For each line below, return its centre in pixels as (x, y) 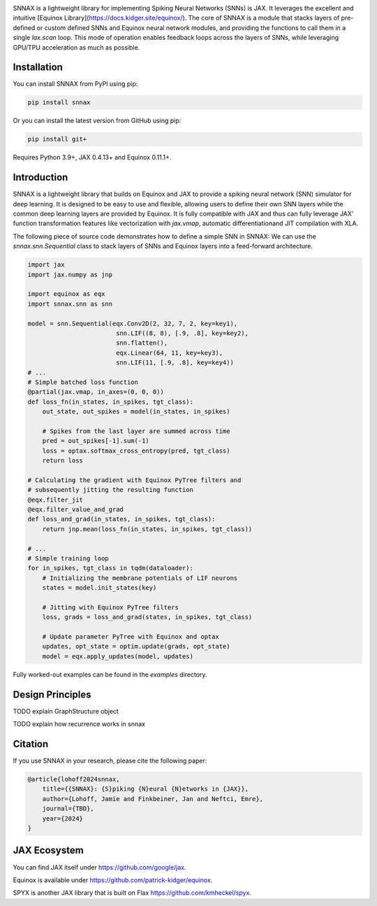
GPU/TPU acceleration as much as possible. (76, 47)
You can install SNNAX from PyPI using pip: (75, 84)
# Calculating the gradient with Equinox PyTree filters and (134, 480)
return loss (63, 461)
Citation (31, 744)
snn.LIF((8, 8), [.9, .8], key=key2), (182, 333)
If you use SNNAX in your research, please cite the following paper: (110, 761)
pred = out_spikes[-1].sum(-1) (96, 441)
